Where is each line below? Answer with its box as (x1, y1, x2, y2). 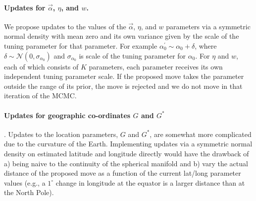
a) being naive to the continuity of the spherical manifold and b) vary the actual (4, 158, 248, 168)
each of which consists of (4, 61, 79, 71)
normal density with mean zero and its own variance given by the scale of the (4, 31, 239, 41)
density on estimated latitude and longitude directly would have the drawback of (4, 148, 249, 158)
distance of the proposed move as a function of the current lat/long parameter (4, 168, 241, 178)
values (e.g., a (4, 177, 46, 188)
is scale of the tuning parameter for (79, 50, 186, 61)
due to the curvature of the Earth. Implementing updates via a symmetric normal (4, 138, 253, 149)
